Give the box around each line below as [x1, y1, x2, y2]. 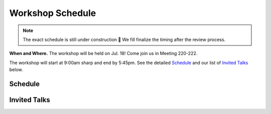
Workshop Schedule [9, 7, 96, 18]
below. [9, 66, 23, 72]
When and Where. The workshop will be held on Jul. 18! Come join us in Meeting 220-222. [9, 50, 198, 56]
